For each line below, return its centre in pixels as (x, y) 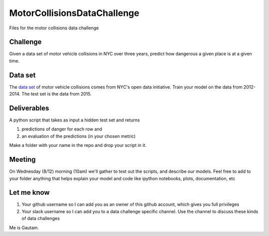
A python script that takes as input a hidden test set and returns (74, 120)
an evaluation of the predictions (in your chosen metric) (79, 136)
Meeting (22, 160)
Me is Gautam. (24, 228)
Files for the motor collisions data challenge (54, 28)
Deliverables (29, 108)
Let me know (29, 192)
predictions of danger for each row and (62, 129)
